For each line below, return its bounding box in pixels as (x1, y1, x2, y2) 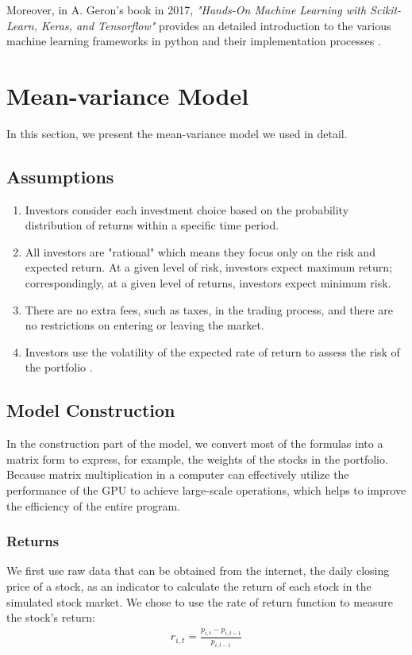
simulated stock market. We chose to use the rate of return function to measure (6, 593, 394, 610)
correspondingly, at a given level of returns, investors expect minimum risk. (25, 275, 391, 291)
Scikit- (370, 2, 402, 17)
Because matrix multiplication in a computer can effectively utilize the (6, 466, 349, 483)
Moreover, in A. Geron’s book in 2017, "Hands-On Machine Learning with (6, 2, 367, 17)
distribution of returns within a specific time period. (25, 217, 279, 233)
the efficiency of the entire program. (6, 497, 181, 514)
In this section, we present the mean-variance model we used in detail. (6, 125, 348, 141)
